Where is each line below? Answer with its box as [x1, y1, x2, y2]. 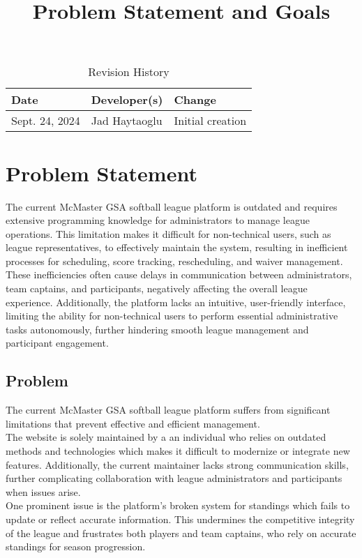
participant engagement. [6, 335, 109, 350]
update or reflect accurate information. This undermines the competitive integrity [6, 511, 355, 526]
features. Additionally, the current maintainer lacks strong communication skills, [6, 457, 349, 472]
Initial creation [174, 112, 247, 129]
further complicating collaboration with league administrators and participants [6, 471, 342, 485]
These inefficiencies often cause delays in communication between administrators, [6, 267, 352, 282]
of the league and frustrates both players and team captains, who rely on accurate [6, 525, 356, 540]
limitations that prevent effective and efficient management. [6, 416, 260, 430]
